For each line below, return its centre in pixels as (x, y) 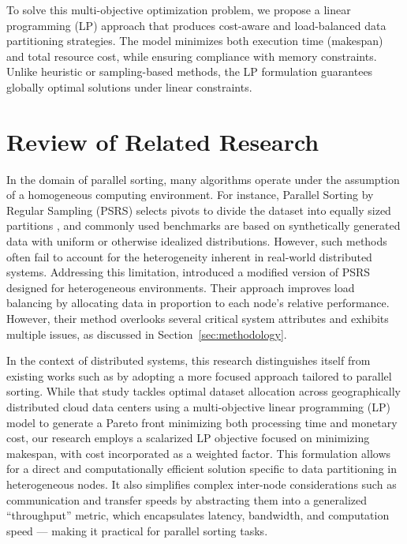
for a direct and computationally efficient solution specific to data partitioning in (202, 469)
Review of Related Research (163, 141)
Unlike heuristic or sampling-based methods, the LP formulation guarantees (190, 71)
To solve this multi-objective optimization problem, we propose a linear (179, 9)
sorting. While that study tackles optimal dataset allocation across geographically (203, 391)
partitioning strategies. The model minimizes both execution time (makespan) (195, 41)
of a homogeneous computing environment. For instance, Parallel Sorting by (190, 195)
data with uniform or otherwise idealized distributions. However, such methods (197, 241)
